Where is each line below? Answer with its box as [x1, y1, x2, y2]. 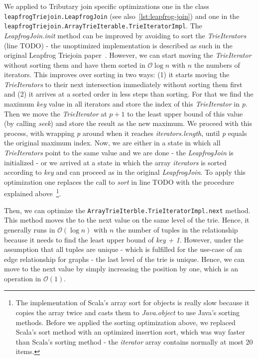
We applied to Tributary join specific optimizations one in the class [4, 1, 209, 11]
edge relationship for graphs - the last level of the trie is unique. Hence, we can [4, 253, 245, 264]
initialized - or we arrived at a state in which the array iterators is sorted [4, 157, 227, 167]
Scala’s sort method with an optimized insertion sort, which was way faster [15, 327, 245, 337]
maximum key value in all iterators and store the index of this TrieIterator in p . [4, 99, 248, 109]
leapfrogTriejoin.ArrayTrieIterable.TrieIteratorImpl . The [4, 20, 202, 31]
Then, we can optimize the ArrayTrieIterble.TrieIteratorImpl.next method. [4, 205, 251, 215]
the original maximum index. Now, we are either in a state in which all [4, 137, 221, 148]
